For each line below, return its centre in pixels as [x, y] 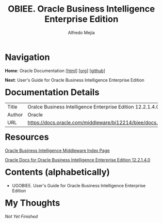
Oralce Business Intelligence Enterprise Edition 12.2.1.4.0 [93, 107]
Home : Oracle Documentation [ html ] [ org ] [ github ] [55, 71]
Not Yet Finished [22, 216]
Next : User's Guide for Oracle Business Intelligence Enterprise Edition [75, 80]
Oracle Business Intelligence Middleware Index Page [57, 150]
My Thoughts [33, 203]
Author [15, 115]
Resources [27, 137]
